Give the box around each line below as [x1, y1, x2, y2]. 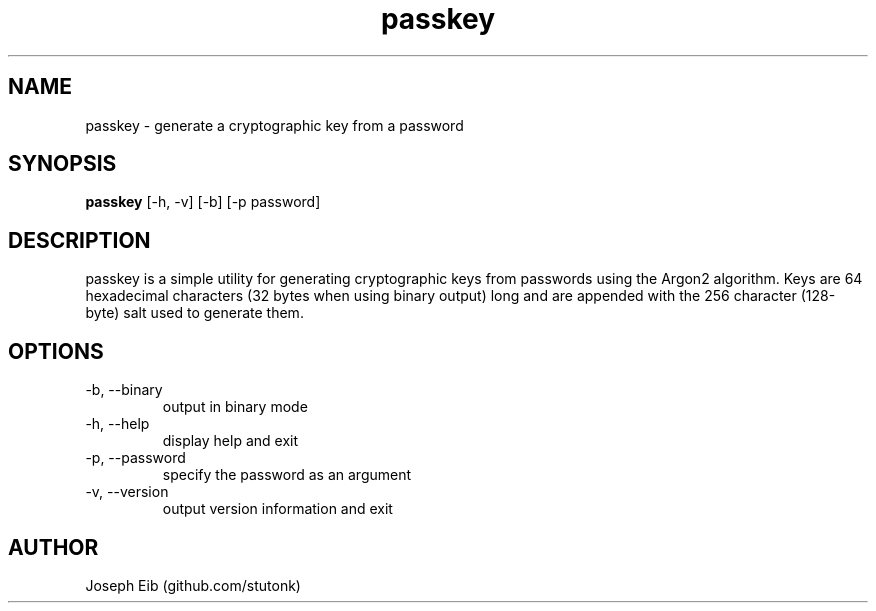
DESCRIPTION [8, 227, 151, 253]
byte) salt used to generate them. [85, 304, 304, 322]
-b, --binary [85, 381, 163, 399]
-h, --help [85, 415, 150, 433]
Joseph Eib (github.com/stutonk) [85, 576, 301, 594]
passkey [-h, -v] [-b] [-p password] [85, 193, 321, 211]
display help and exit [162, 432, 299, 450]
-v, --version [85, 483, 169, 501]
